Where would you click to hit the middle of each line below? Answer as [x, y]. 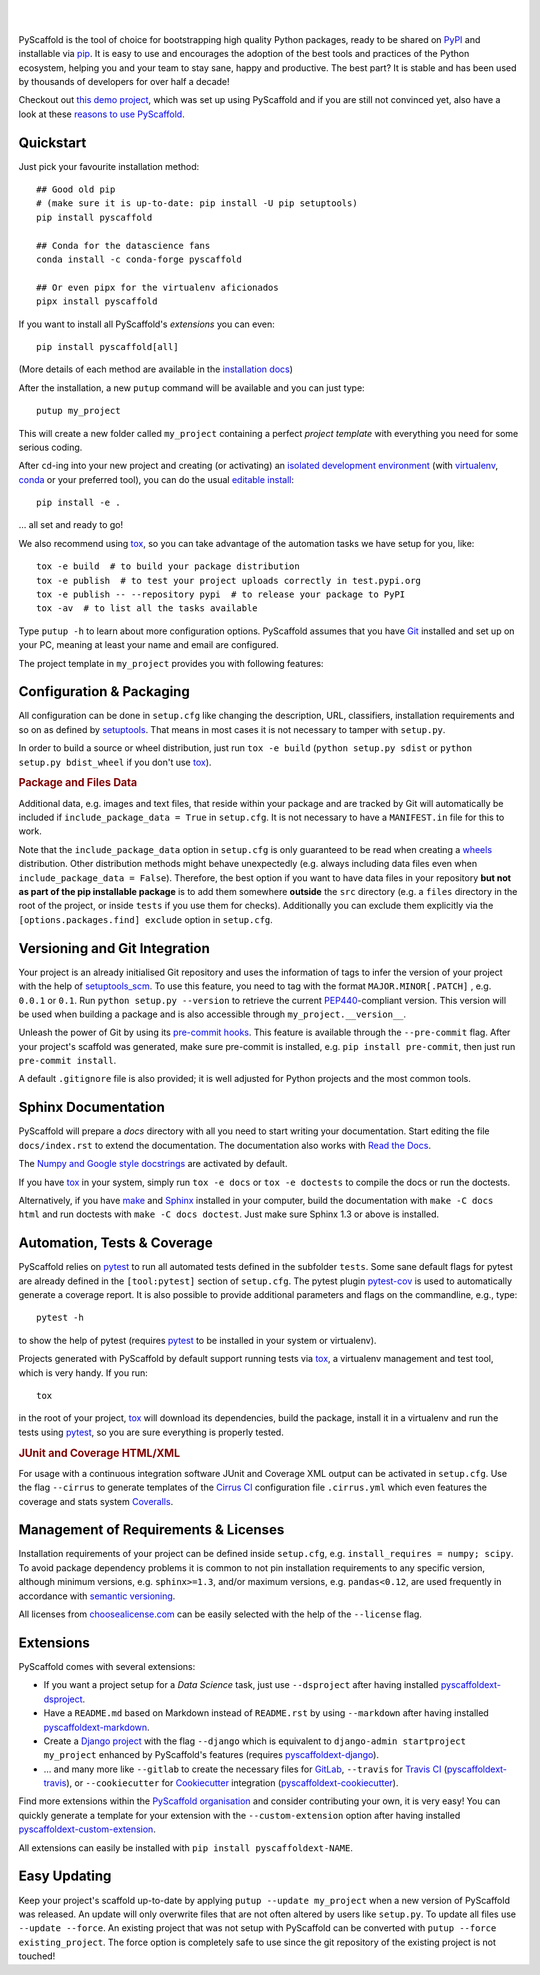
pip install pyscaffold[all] [107, 346]
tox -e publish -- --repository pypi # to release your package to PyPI [221, 594]
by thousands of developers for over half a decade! [124, 81]
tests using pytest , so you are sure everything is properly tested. [151, 1432]
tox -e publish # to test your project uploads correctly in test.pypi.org [229, 580]
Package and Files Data [78, 783]
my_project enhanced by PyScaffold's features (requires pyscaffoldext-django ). [211, 1755]
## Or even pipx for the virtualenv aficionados [157, 287]
